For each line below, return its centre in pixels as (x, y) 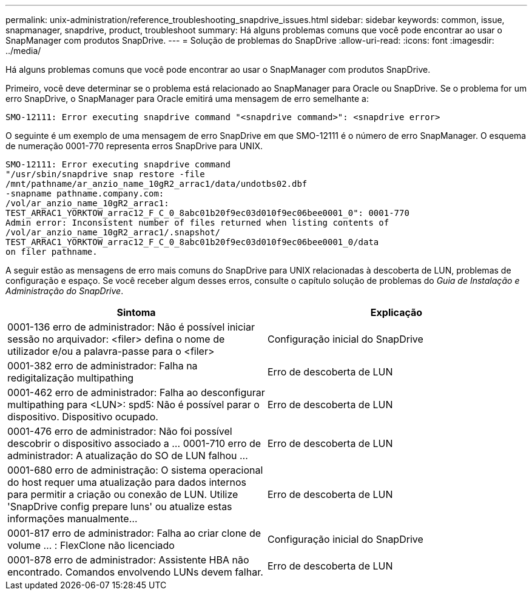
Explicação (396, 312)
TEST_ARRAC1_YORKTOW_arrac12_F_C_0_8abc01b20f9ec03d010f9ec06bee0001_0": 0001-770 (207, 213)
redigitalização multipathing (71, 378)
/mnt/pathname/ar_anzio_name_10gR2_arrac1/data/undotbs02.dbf (157, 184)
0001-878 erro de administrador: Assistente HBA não (128, 560)
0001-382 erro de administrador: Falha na (103, 366)
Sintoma (136, 312)
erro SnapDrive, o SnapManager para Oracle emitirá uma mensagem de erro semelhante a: (187, 99)
